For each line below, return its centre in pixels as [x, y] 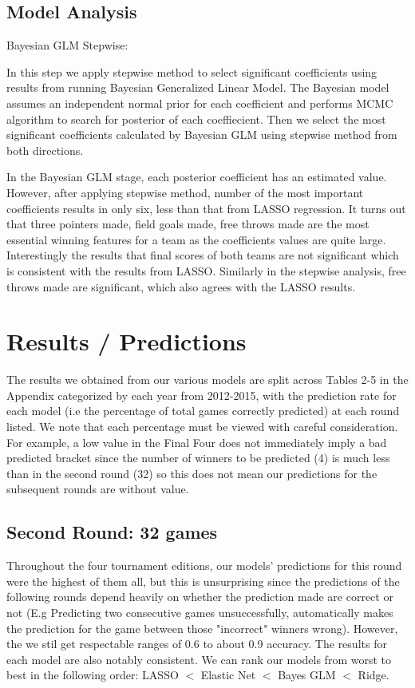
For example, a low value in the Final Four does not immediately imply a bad [197, 442]
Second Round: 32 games [112, 532]
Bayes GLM [307, 675]
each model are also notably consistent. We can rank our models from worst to [199, 659]
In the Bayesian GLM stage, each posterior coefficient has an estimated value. [197, 177]
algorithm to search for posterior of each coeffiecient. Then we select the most [196, 119]
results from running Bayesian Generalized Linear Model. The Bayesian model [198, 87]
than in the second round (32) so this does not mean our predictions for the [192, 473]
